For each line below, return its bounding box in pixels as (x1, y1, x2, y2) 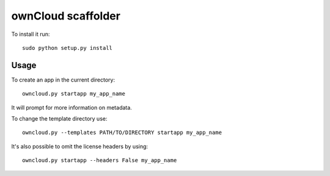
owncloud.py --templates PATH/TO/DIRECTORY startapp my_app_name (22, 129, 222, 136)
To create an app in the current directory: (11, 76, 116, 83)
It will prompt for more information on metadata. (11, 104, 133, 111)
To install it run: (11, 30, 50, 38)
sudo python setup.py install (22, 44, 113, 51)
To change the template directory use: (11, 115, 108, 122)
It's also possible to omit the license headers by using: (11, 143, 148, 150)
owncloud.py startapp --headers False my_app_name (22, 157, 177, 164)
